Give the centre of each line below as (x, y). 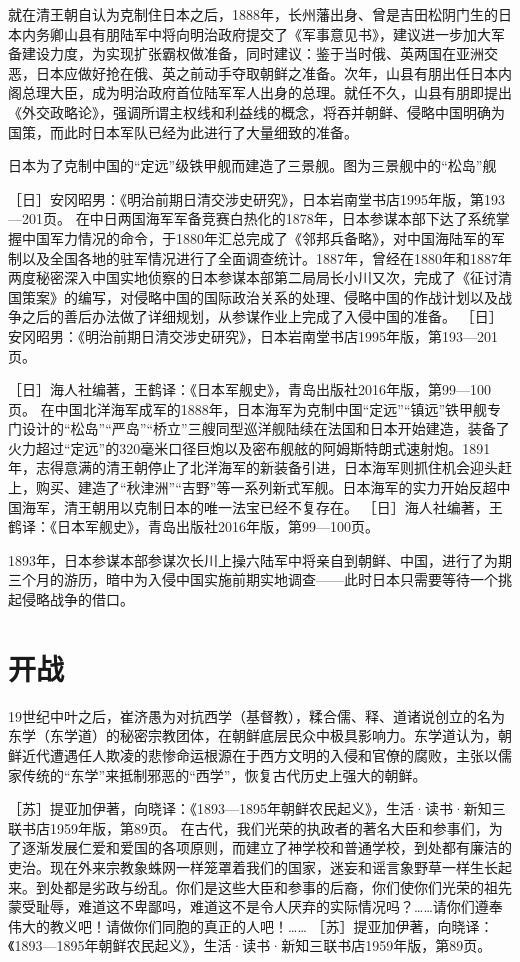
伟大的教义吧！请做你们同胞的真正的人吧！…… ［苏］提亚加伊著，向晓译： (251, 925)
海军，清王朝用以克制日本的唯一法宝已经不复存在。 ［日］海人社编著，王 (262, 506)
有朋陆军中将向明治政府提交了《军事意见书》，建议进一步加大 (291, 33)
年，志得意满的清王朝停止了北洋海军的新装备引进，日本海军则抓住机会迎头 (253, 467)
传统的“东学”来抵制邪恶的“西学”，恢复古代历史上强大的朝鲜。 (224, 774)
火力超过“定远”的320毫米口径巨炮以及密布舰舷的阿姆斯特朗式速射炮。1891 (249, 447)
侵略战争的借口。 (77, 599)
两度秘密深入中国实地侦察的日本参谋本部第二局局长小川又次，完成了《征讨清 (260, 277)
